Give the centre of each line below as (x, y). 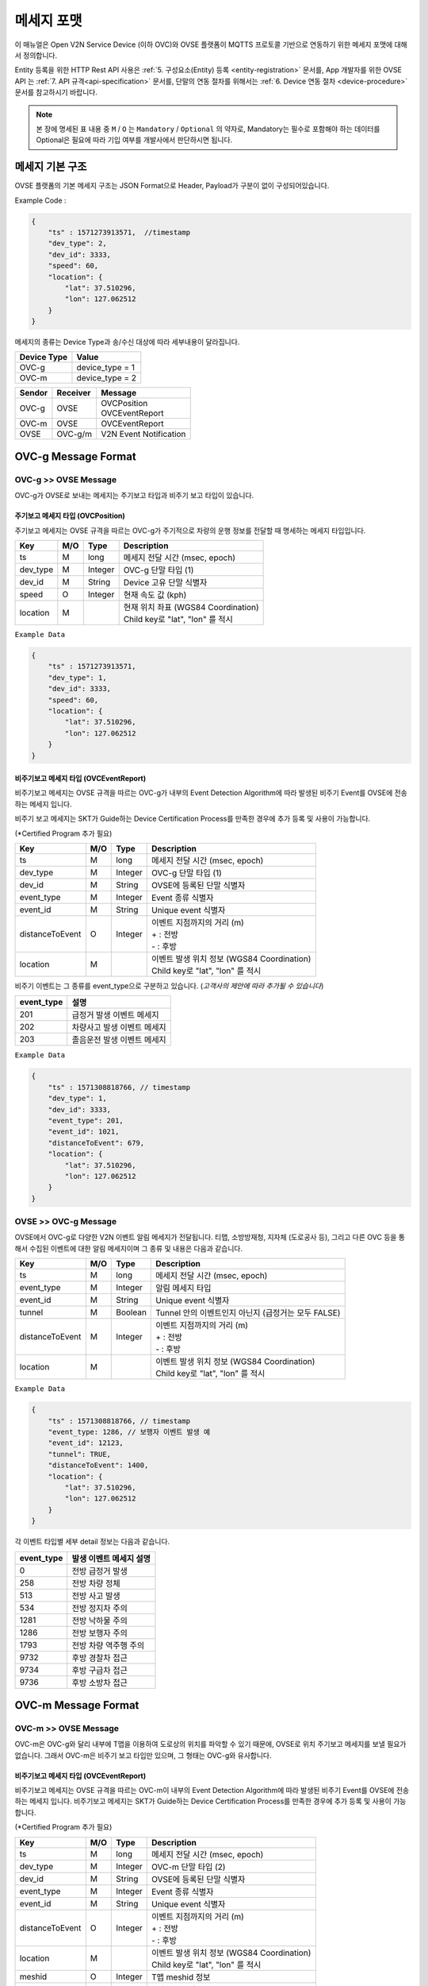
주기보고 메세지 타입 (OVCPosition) (70, 516)
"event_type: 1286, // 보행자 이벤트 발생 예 (129, 1432)
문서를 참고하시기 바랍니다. (56, 92)
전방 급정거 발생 (100, 1571)
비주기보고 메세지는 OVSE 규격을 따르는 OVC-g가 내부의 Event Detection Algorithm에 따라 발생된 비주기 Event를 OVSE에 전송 (211, 793)
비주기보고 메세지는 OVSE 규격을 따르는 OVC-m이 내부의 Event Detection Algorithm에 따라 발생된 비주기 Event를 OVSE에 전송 (212, 1791)
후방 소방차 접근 (100, 1683)
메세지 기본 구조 (51, 167)
